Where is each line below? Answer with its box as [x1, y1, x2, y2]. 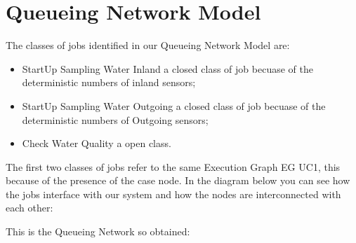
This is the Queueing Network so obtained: [6, 224, 190, 239]
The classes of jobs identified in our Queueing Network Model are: [6, 38, 290, 53]
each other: [6, 200, 53, 215]
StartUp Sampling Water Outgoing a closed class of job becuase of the [22, 98, 326, 113]
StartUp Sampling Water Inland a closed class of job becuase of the [22, 61, 313, 76]
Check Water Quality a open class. [22, 136, 171, 151]
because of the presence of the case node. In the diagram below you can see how [6, 173, 350, 188]
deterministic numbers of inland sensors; [22, 75, 196, 90]
